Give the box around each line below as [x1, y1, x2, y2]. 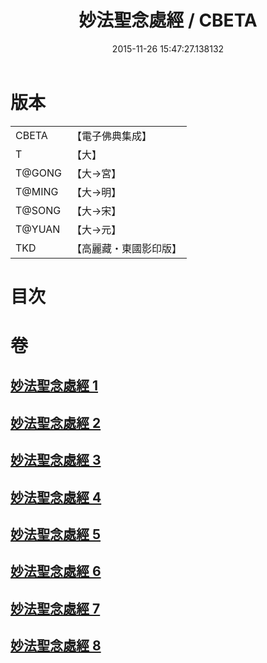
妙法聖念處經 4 [10, 489, 102, 506]
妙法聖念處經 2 [10, 414, 102, 431]
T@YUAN [15, 222, 61, 236]
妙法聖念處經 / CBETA [78, 9, 258, 32]
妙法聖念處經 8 [10, 637, 102, 655]
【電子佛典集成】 [71, 129, 152, 143]
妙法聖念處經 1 [10, 377, 99, 395]
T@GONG [15, 166, 62, 180]
